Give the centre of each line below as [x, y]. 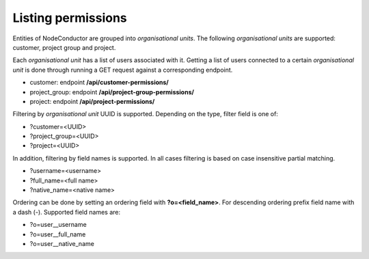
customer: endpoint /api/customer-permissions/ [99, 83]
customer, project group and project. [64, 47]
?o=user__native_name [62, 243]
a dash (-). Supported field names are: [67, 212]
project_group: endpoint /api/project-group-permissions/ [112, 92]
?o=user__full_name [58, 234]
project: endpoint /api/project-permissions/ [92, 101]
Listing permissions [70, 18]
